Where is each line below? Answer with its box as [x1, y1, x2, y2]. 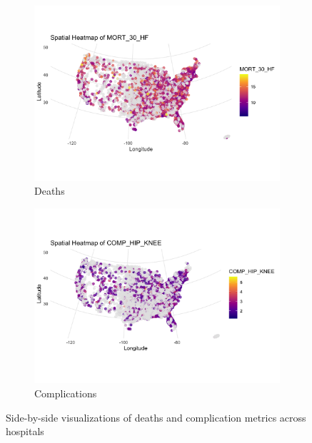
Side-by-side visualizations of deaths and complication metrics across [6, 409, 306, 424]
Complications [34, 385, 97, 400]
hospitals [6, 424, 44, 439]
